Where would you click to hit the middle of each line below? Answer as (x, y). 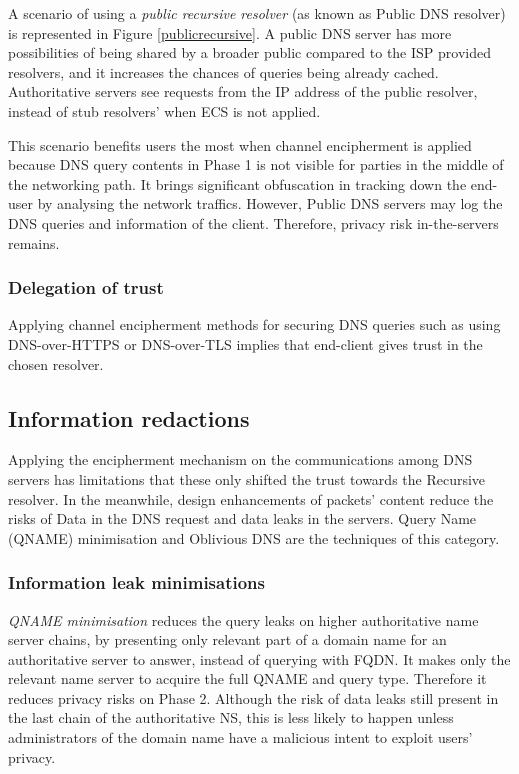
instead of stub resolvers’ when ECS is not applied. (164, 110)
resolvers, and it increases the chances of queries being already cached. (223, 71)
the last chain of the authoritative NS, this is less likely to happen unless (231, 717)
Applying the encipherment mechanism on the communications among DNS (240, 459)
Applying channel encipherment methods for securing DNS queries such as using (254, 324)
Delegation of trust (86, 287)
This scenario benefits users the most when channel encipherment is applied (240, 144)
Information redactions (129, 417)
